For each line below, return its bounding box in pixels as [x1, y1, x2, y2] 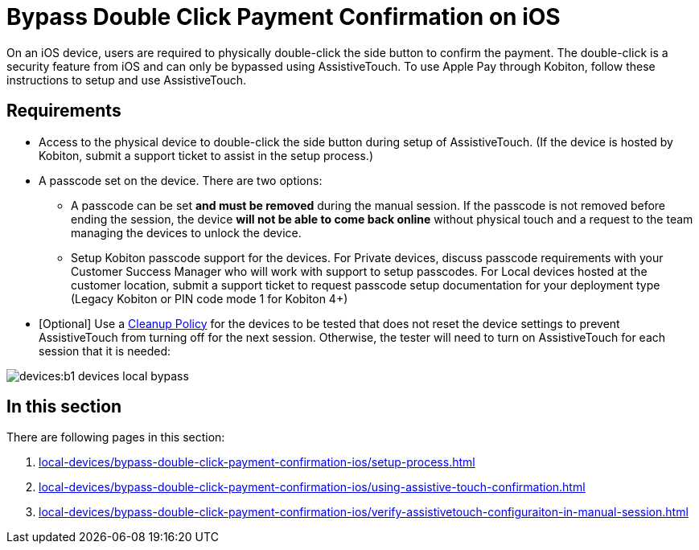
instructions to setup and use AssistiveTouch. [6, 72, 247, 87]
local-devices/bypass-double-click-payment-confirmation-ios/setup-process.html [39, 455, 475, 470]
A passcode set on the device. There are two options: [39, 173, 323, 187]
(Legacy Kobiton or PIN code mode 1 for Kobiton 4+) [71, 291, 348, 306]
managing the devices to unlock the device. [71, 225, 302, 240]
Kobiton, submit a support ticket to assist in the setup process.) [39, 148, 374, 162]
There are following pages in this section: [6, 430, 225, 445]
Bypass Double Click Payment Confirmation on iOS [6, 3, 561, 31]
